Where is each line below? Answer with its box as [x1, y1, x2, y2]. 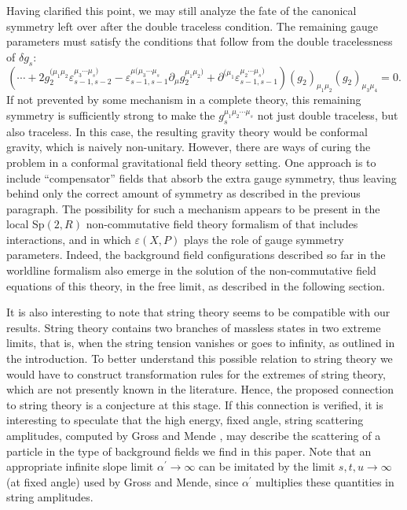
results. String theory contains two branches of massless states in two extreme [6, 319, 381, 335]
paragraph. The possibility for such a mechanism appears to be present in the [6, 200, 380, 216]
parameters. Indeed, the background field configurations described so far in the [6, 246, 386, 263]
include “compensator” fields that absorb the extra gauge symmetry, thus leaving [6, 169, 397, 186]
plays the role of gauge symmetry [183, 231, 344, 247]
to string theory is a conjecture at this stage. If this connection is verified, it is [6, 396, 383, 412]
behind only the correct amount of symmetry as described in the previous [6, 185, 361, 201]
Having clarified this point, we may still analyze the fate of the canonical [6, 2, 357, 18]
